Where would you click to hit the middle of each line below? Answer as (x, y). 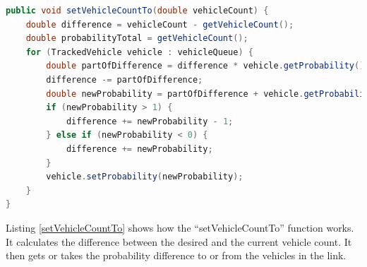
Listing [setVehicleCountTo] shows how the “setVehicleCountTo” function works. (180, 227)
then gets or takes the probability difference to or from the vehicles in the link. (176, 255)
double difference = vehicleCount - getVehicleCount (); (160, 24)
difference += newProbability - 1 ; (150, 121)
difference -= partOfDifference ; (125, 79)
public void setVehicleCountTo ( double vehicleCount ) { (137, 11)
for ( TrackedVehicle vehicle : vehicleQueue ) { (139, 52)
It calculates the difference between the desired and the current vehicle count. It (179, 241)
